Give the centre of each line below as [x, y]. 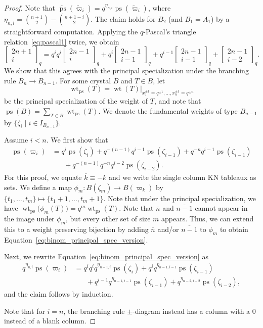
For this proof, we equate [43, 177]
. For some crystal [83, 80]
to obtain [234, 229]
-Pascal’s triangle [170, 31]
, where [159, 8]
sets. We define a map [38, 187]
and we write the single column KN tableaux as [183, 177]
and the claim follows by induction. [59, 293]
